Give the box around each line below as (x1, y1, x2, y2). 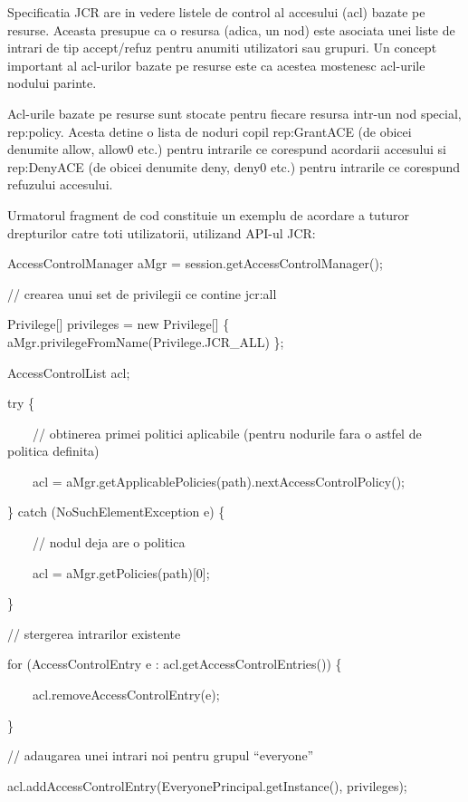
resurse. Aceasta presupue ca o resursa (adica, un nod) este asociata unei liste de (7, 20, 455, 39)
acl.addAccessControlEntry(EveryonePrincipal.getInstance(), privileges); (7, 776, 407, 795)
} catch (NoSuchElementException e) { (7, 502, 225, 521)
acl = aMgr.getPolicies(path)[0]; (32, 563, 210, 582)
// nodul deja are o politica (32, 533, 186, 552)
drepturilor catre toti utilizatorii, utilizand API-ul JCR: (7, 223, 316, 242)
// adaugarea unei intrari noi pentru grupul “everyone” (7, 746, 314, 765)
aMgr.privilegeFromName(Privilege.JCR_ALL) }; (7, 332, 284, 351)
